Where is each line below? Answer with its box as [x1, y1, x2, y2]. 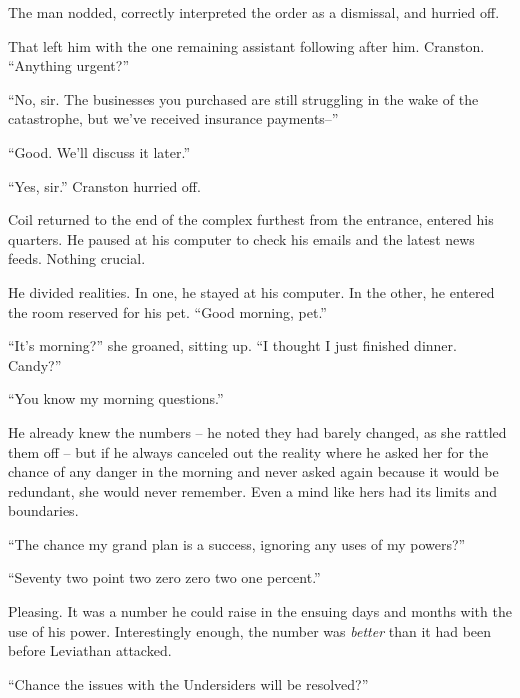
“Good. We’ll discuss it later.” [8, 141, 190, 162]
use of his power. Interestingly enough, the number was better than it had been [8, 620, 492, 641]
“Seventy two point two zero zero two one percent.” [8, 567, 321, 588]
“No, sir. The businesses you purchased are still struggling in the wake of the [8, 88, 479, 109]
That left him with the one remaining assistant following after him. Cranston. [8, 35, 485, 56]
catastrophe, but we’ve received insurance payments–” [8, 108, 339, 129]
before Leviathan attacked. [8, 640, 172, 661]
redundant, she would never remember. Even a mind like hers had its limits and [8, 480, 498, 501]
